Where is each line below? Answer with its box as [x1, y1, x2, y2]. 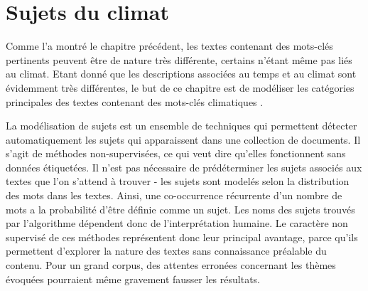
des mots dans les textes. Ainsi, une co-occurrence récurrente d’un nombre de [6, 188, 342, 203]
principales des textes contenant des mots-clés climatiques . [6, 94, 264, 109]
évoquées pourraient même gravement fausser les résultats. [6, 271, 260, 286]
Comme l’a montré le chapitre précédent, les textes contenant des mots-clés [6, 38, 333, 53]
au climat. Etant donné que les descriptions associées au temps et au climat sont [6, 66, 357, 81]
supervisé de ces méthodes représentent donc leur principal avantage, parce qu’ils [6, 229, 358, 244]
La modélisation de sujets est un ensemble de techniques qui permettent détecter [6, 118, 357, 133]
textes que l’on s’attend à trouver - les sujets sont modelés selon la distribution [6, 174, 350, 189]
